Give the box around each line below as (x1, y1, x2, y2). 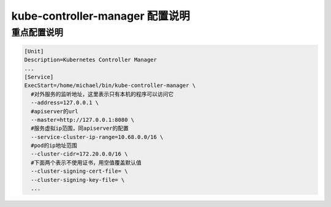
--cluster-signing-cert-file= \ (31, 168, 128, 175)
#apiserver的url (31, 108, 79, 115)
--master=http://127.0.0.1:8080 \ (31, 116, 135, 123)
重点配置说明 (11, 27, 64, 38)
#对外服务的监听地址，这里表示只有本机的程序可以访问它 (31, 91, 174, 97)
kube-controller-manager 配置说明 (11, 9, 190, 23)
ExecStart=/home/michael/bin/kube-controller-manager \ (24, 82, 196, 89)
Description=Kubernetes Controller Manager (24, 56, 158, 64)
